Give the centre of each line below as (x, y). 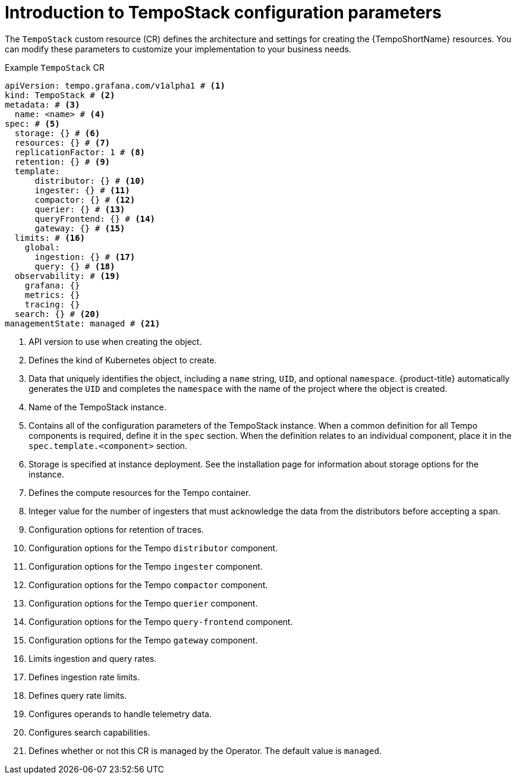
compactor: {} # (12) (85, 200)
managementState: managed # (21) (83, 323)
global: (42, 247)
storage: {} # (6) (57, 133)
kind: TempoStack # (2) (60, 95)
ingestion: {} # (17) (85, 257)
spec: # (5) (32, 123)
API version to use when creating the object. (115, 341)
